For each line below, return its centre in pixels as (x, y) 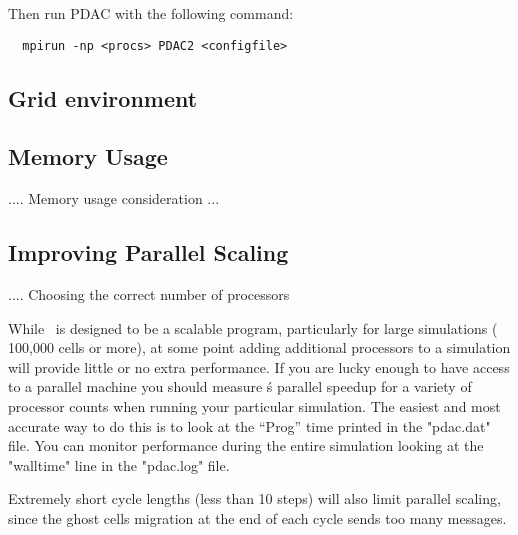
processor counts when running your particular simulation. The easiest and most (254, 406)
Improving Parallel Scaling (148, 252)
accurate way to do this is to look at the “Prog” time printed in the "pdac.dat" (249, 425)
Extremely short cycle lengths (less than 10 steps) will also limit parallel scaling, (254, 498)
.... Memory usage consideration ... (114, 198)
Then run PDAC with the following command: (151, 13)
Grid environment (103, 97)
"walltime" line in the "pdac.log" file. (119, 464)
